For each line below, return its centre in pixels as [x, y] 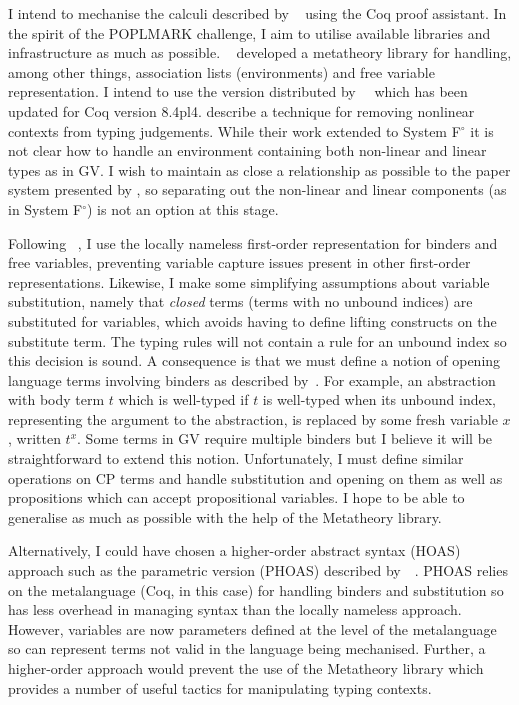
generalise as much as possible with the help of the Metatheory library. [225, 516]
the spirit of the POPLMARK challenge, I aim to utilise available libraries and [249, 32]
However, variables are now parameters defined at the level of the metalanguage [252, 628]
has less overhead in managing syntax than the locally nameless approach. [235, 609]
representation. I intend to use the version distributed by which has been [238, 91]
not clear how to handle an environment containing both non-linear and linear [247, 150]
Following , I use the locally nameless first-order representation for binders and [253, 242]
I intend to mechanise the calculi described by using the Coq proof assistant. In [257, 13]
